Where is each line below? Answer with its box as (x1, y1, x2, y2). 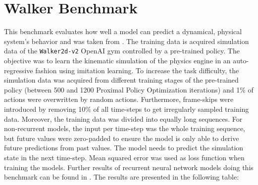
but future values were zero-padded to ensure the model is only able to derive (4, 133, 239, 143)
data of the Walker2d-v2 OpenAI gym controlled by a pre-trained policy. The (4, 46, 240, 56)
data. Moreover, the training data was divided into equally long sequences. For (4, 113, 243, 124)
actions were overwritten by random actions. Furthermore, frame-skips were (4, 94, 234, 104)
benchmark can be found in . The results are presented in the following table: (4, 172, 239, 182)
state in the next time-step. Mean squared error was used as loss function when (4, 152, 245, 162)
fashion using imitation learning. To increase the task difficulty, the (35, 65, 239, 75)
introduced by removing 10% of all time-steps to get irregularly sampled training (4, 103, 249, 114)
